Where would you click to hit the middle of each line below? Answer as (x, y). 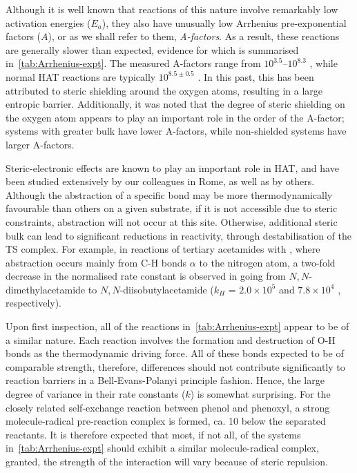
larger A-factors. (40, 144)
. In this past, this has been (256, 76)
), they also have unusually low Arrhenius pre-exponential (224, 22)
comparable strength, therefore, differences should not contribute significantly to (175, 366)
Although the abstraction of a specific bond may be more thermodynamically (169, 194)
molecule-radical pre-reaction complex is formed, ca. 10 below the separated (166, 421)
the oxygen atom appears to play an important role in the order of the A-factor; (175, 117)
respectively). (34, 303)
